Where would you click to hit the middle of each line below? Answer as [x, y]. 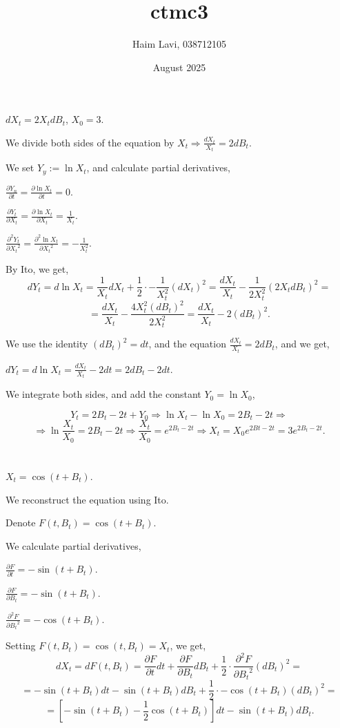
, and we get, [302, 344]
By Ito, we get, [37, 269]
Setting [21, 645]
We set [20, 167]
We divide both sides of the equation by [90, 142]
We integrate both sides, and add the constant [103, 394]
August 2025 [179, 67]
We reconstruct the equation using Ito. [87, 499]
